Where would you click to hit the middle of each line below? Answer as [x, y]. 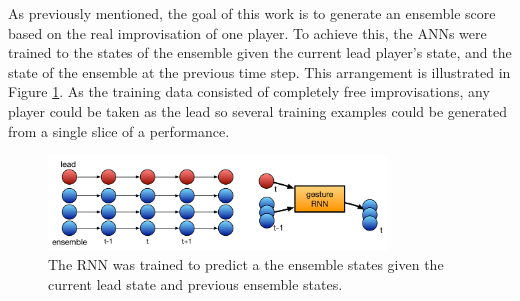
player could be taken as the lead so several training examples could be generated [257, 110]
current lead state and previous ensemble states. [195, 284]
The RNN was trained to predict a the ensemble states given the [246, 264]
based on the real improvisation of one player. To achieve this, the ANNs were [247, 32]
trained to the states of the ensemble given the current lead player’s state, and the [260, 52]
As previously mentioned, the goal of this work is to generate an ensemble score [252, 13]
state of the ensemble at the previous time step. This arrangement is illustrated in [259, 71]
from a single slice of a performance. [119, 130]
